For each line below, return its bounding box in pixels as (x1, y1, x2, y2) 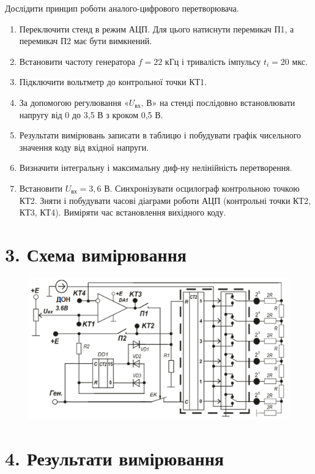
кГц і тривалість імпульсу (165, 55, 261, 67)
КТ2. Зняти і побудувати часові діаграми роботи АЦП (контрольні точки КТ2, (19, 194, 311, 206)
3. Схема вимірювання (5, 241, 187, 266)
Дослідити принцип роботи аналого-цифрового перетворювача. (5, 2, 239, 14)
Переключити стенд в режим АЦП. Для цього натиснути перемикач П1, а (19, 22, 294, 35)
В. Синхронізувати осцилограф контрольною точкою (104, 181, 300, 194)
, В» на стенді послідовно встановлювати (141, 96, 295, 108)
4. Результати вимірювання (5, 445, 224, 470)
